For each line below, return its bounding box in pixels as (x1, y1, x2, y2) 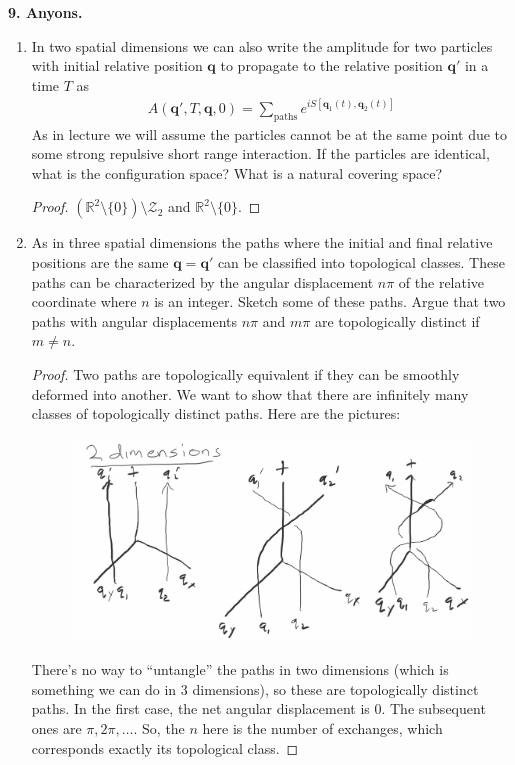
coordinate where (31, 291, 137, 312)
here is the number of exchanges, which (202, 718, 443, 739)
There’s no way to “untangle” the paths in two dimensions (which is (31, 659, 449, 680)
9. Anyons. (8, 2, 83, 22)
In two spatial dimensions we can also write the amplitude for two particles (31, 35, 493, 56)
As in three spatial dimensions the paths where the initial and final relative (31, 232, 493, 253)
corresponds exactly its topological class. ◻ (31, 737, 299, 758)
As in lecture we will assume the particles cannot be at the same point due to (31, 123, 508, 144)
